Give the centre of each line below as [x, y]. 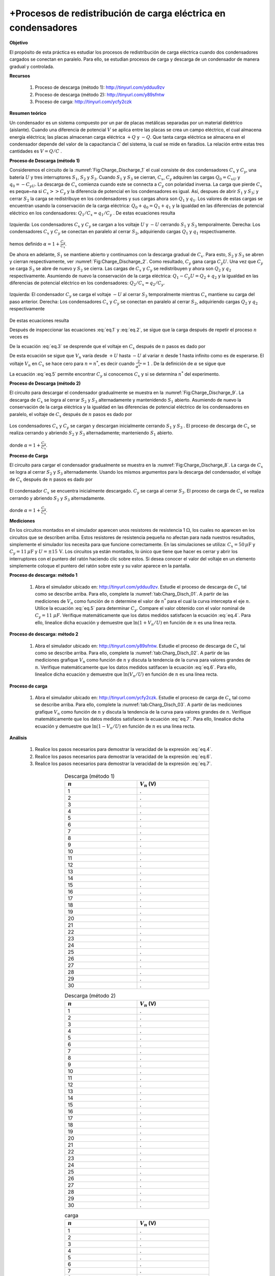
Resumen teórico [28, 113]
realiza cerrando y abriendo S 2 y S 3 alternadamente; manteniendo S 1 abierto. [91, 434]
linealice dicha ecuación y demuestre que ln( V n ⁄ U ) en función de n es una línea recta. [127, 675]
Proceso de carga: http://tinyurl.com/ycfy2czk [83, 102]
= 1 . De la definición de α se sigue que [184, 363]
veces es [19, 337]
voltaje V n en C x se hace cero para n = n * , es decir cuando [72, 364]
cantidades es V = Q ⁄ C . [36, 151]
